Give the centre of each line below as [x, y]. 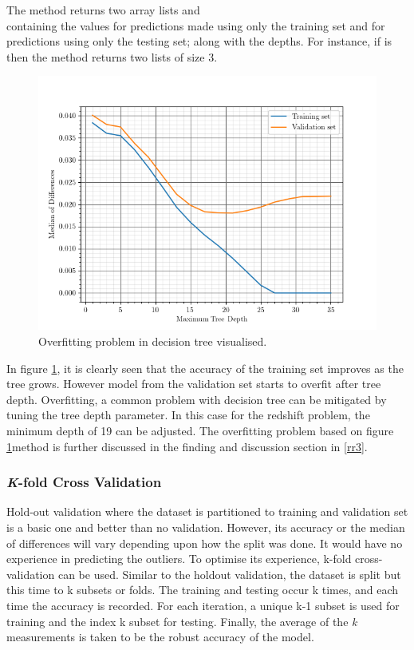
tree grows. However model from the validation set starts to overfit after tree [194, 384]
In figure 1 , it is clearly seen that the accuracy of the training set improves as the [205, 368]
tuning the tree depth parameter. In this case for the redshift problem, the [188, 415]
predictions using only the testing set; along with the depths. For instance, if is [199, 41]
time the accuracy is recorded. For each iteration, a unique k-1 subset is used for [203, 605]
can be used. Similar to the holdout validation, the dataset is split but [229, 574]
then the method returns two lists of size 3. [112, 56]
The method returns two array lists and [103, 10]
